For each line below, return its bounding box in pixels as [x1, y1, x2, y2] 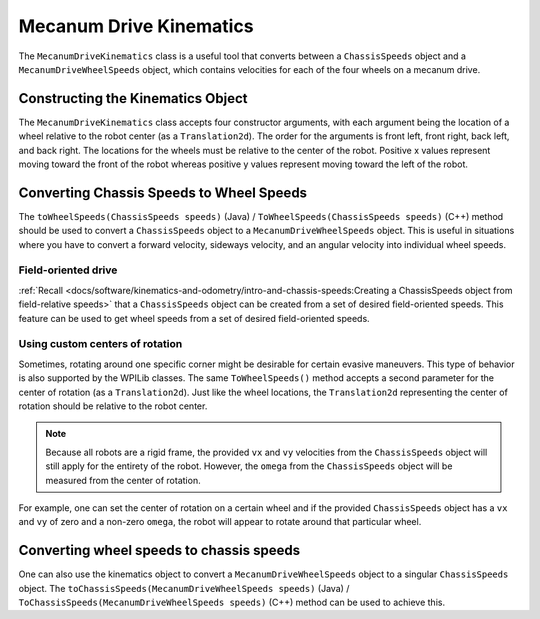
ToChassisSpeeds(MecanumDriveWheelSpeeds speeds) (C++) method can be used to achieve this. [18, 596, 445, 608]
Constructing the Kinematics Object [18, 90, 248, 107]
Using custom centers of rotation [18, 337, 183, 351]
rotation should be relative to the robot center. [18, 400, 208, 412]
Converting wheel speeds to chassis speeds [18, 542, 301, 559]
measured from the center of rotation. [45, 474, 201, 486]
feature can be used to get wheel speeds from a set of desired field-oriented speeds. [18, 312, 370, 324]
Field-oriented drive [18, 263, 118, 277]
